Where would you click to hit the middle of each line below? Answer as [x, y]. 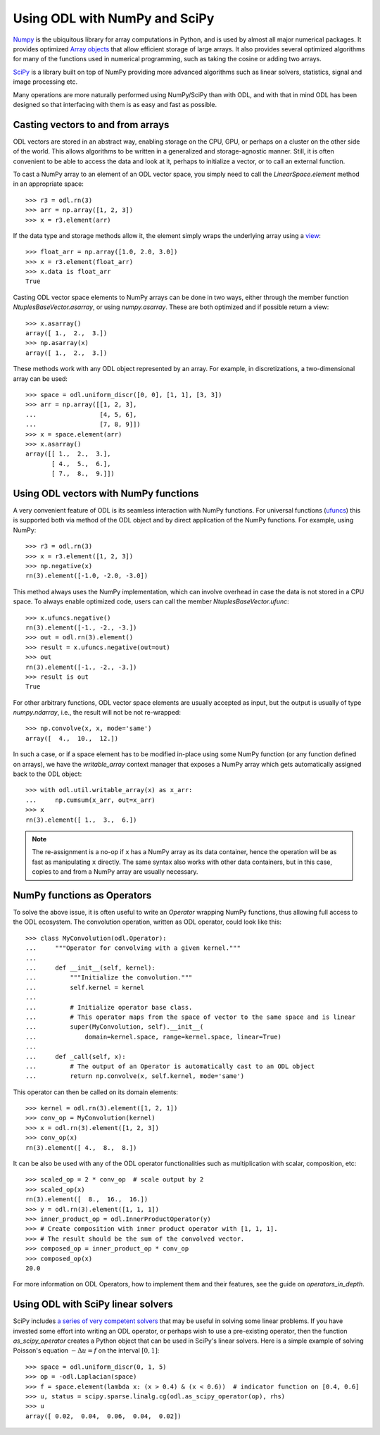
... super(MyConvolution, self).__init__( [115, 1027]
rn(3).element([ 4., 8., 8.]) [81, 1147]
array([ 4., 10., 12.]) [72, 738]
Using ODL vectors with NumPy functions [106, 493]
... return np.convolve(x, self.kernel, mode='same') [135, 1076]
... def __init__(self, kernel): [91, 968]
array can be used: [40, 378]
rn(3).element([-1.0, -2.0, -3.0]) [87, 576]
